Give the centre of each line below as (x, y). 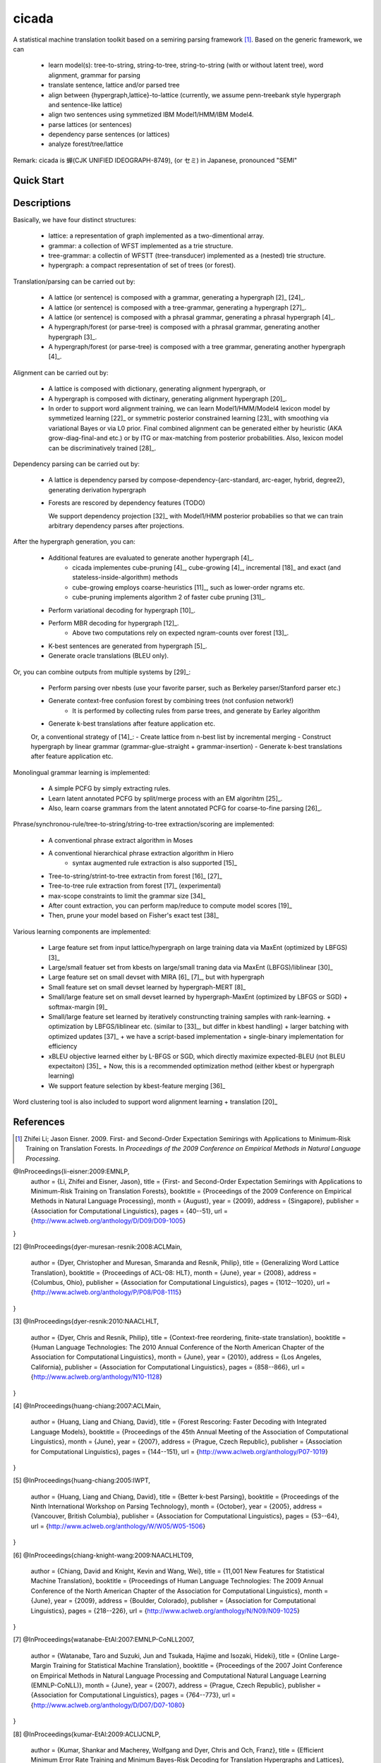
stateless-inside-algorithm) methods (125, 578)
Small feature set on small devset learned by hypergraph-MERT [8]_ (147, 987)
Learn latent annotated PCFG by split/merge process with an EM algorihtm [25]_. (165, 798)
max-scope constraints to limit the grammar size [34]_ (127, 896)
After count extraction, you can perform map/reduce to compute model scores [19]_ (170, 905)
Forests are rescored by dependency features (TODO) (127, 503)
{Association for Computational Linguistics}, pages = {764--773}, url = (133, 1695)
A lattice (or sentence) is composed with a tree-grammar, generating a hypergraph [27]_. (177, 307)
